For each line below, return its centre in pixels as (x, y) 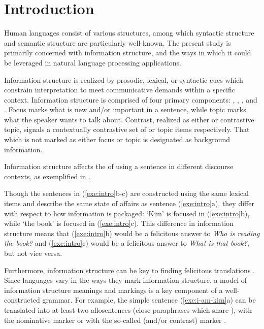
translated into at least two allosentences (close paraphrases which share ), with (128, 309)
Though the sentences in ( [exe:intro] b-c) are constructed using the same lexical (126, 193)
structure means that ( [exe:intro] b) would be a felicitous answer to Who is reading (132, 233)
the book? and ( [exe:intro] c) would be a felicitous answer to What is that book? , (127, 243)
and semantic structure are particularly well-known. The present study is (118, 42)
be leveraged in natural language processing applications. (93, 62)
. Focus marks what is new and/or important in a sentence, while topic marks (125, 109)
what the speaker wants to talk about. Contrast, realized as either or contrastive (129, 119)
